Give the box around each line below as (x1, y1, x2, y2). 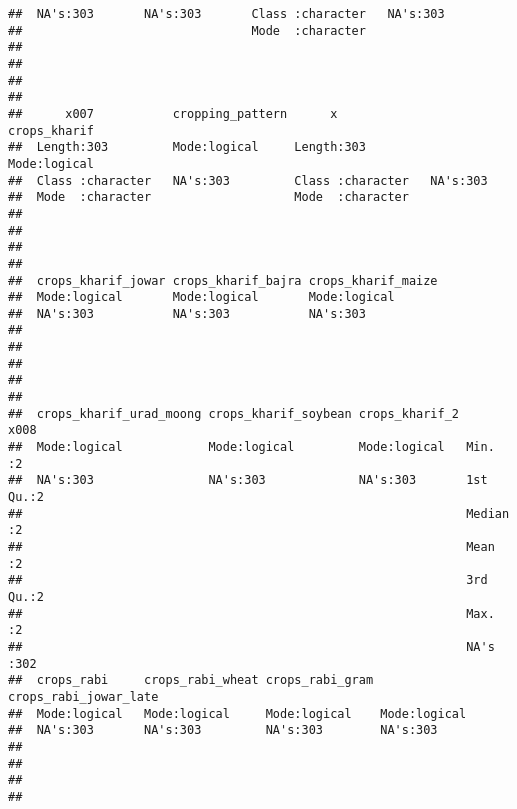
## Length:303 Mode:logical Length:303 (8, 140, 366, 155)
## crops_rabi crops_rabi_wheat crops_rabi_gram (8, 673, 374, 688)
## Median (8, 506, 510, 521)
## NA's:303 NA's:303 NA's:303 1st (8, 473, 488, 488)
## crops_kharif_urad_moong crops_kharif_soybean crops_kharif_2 (8, 406, 460, 421)
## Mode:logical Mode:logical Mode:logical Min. (8, 440, 495, 455)
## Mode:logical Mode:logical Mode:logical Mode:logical (8, 706, 467, 721)
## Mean (8, 540, 495, 554)
